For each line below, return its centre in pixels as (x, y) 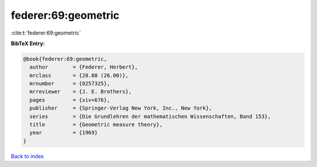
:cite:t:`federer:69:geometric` (46, 33)
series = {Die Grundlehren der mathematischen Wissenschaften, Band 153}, (150, 116)
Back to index (27, 156)
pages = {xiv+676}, (70, 100)
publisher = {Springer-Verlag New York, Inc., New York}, (121, 108)
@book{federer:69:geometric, (65, 59)
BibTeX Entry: (28, 43)
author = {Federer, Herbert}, (84, 67)
